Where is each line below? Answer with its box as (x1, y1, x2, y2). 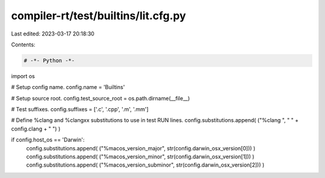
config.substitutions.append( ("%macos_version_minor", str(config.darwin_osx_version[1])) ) (26, 153, 255, 161)
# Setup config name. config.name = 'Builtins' (11, 84, 125, 91)
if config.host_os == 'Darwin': (11, 136, 85, 144)
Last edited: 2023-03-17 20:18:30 (11, 30, 94, 37)
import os (11, 72, 36, 79)
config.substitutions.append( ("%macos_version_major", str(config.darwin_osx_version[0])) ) (26, 144, 256, 152)
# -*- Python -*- (23, 57, 75, 64)
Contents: (11, 41, 36, 48)
